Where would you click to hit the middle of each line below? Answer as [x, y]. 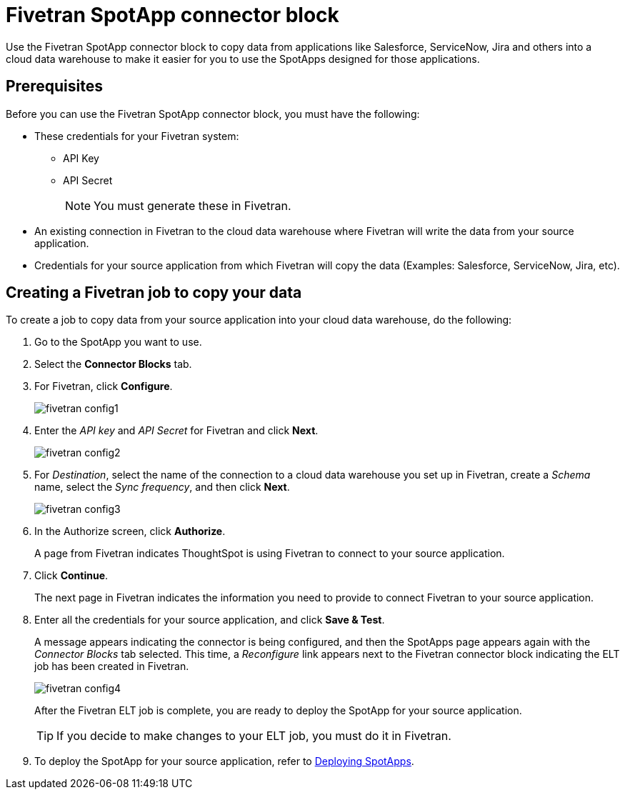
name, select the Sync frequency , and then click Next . [162, 487]
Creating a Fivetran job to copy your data [154, 293]
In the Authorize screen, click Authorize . [130, 531]
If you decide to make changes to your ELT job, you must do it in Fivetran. [254, 736]
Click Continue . [71, 576]
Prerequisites [54, 86]
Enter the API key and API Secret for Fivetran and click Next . [176, 431]
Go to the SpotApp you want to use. [118, 342]
